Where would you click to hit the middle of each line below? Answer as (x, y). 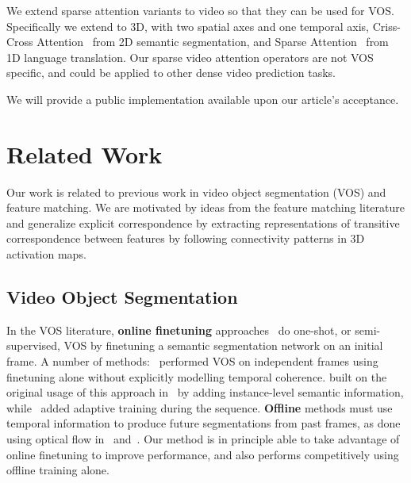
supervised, (33, 345)
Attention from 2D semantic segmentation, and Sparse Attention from (213, 42)
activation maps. (46, 254)
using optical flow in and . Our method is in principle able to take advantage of (203, 439)
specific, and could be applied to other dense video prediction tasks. (171, 73)
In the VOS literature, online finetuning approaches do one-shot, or (179, 330)
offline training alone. (58, 470)
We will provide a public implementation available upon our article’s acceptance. (203, 99)
